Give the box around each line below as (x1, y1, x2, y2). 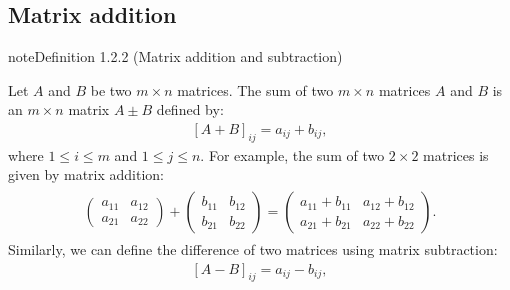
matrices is (423, 144, 489, 165)
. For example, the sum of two (200, 144, 385, 165)
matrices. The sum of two (177, 79, 334, 100)
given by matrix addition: (8, 164, 165, 185)
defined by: (156, 99, 224, 120)
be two (90, 79, 132, 100)
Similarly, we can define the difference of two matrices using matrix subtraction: (8, 239, 498, 260)
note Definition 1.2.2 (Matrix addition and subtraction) (8, 46, 343, 67)
